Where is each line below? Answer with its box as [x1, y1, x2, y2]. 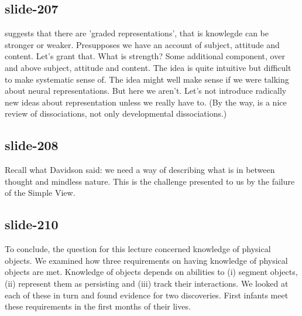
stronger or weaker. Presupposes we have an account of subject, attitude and [5, 38, 280, 50]
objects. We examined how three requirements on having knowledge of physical [5, 254, 288, 266]
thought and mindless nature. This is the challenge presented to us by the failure [5, 175, 295, 187]
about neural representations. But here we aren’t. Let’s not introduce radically [5, 84, 287, 97]
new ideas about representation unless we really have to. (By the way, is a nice [5, 96, 287, 108]
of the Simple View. [5, 186, 75, 199]
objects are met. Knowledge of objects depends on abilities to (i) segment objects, [5, 266, 298, 278]
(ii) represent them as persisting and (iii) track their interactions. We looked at [5, 277, 289, 289]
